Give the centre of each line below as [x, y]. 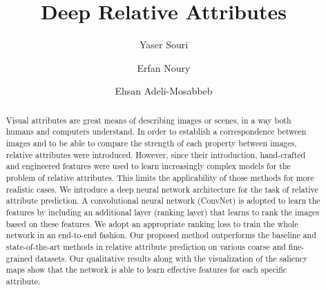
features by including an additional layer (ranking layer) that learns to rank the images [163, 212]
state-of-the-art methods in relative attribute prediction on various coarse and [146, 246]
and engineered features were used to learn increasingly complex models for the [148, 166]
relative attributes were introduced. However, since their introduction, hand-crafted [156, 154]
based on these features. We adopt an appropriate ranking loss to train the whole [152, 223]
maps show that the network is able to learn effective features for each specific [146, 270]
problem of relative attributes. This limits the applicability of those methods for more [160, 177]
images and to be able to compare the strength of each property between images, [151, 143]
